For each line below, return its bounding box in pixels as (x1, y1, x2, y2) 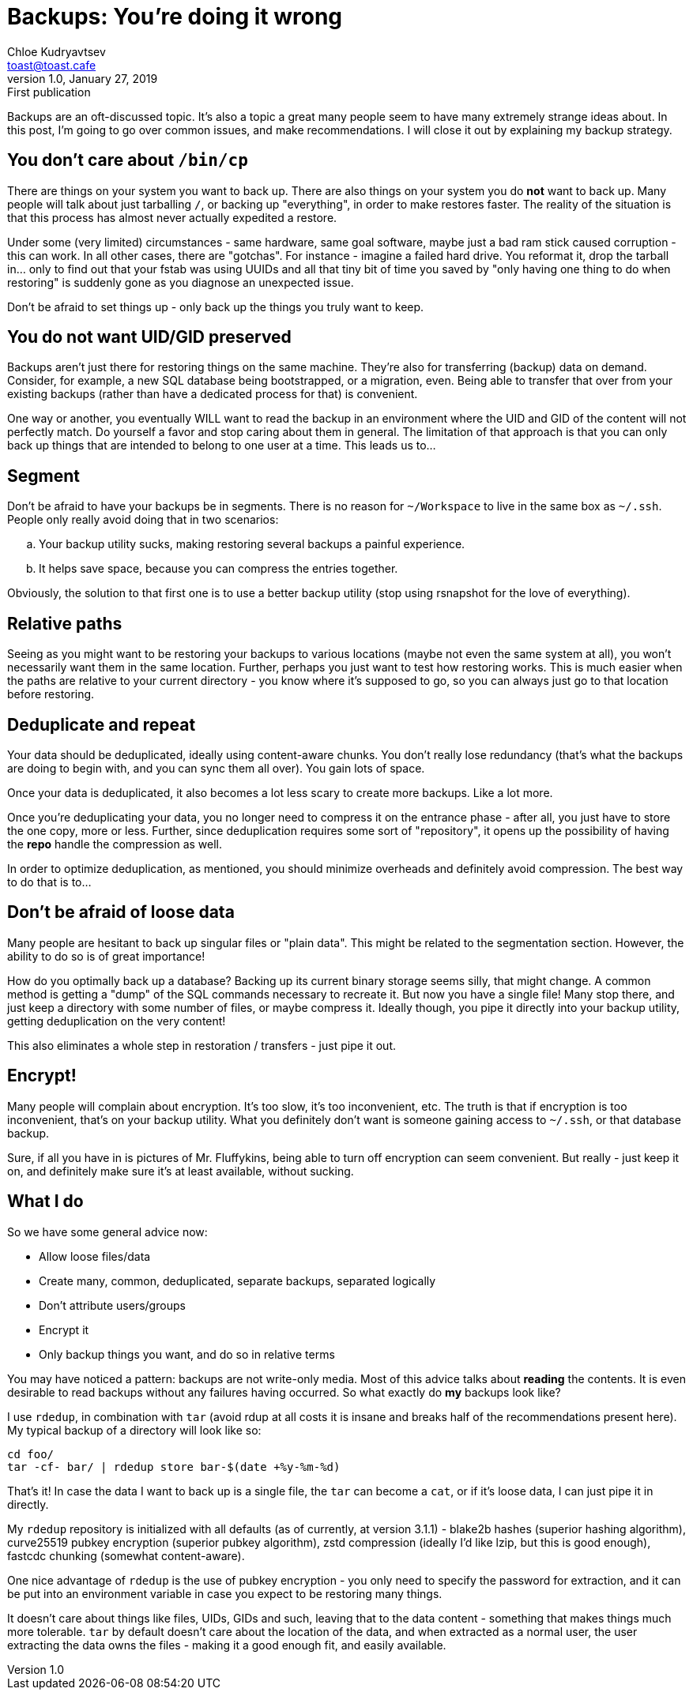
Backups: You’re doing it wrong (7, 3, 343, 30)
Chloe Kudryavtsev (7, 44, 106, 58)
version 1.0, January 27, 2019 (7, 71, 158, 85)
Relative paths (7, 613, 122, 634)
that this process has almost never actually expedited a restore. (7, 210, 337, 224)
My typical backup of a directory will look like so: (7, 1423, 262, 1437)
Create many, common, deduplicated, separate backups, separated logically (39, 1273, 436, 1288)
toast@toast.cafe (7, 58, 96, 72)
